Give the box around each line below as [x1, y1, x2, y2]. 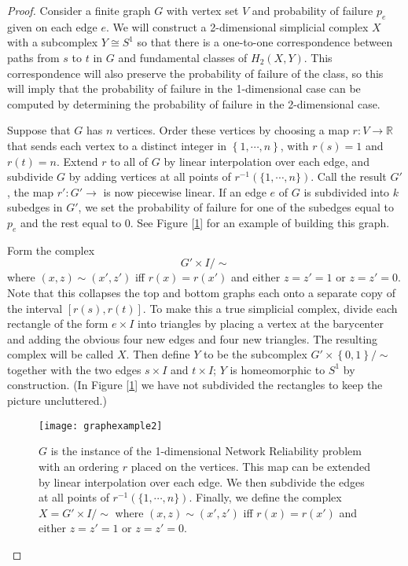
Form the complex [7, 241, 95, 258]
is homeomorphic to [230, 361, 325, 377]
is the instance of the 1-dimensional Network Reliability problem [50, 443, 362, 459]
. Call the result [311, 168, 387, 185]
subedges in [7, 199, 63, 215]
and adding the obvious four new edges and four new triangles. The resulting [7, 330, 378, 347]
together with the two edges [7, 361, 142, 377]
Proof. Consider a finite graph [7, 2, 151, 18]
